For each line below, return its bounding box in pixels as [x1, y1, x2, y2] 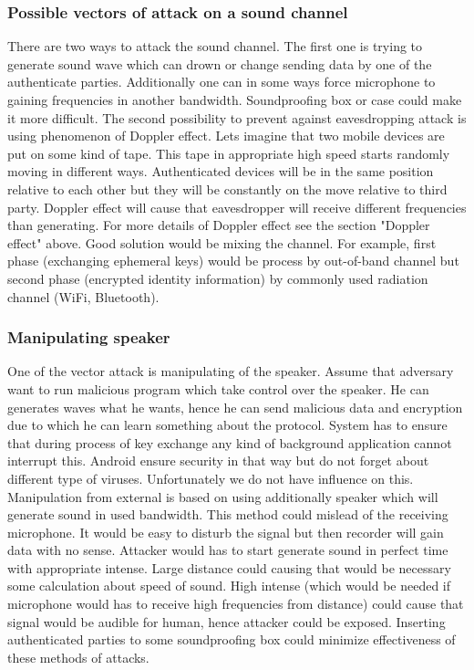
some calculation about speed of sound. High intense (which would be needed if [7, 576, 451, 595]
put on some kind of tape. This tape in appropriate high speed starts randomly [7, 143, 450, 162]
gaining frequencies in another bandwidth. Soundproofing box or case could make [7, 90, 462, 109]
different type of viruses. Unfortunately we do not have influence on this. [7, 468, 414, 487]
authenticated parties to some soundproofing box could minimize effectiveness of [7, 630, 456, 649]
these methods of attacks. [7, 647, 149, 666]
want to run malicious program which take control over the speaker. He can [7, 379, 429, 398]
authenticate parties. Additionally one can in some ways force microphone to [7, 72, 436, 91]
